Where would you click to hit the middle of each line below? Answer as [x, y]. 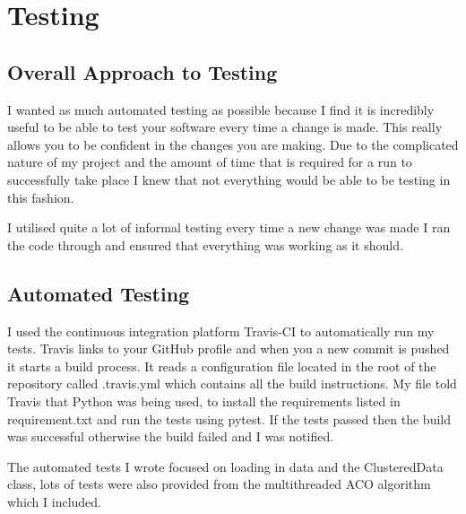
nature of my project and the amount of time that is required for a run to [210, 162]
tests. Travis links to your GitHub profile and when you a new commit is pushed [229, 348]
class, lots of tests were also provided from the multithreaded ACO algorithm [219, 484]
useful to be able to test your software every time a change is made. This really [225, 127]
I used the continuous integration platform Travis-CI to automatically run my [221, 331]
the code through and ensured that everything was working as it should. [205, 244]
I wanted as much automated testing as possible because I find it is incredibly [221, 109]
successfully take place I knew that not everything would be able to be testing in [229, 179]
